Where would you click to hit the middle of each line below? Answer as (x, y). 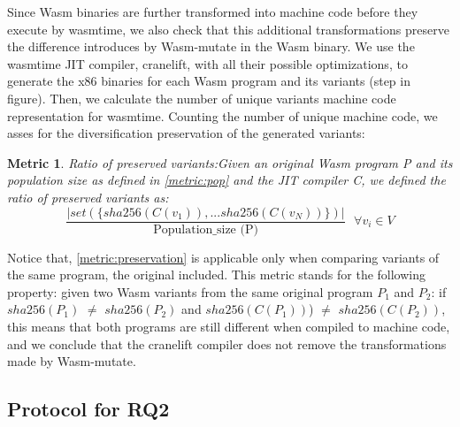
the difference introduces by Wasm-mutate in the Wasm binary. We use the (211, 46)
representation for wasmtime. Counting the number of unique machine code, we (222, 115)
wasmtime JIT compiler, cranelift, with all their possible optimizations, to (207, 63)
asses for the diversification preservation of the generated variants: (186, 133)
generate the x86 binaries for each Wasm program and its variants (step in (209, 81)
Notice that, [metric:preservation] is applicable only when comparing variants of (223, 257)
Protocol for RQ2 (88, 409)
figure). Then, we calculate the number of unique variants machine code (202, 98)
